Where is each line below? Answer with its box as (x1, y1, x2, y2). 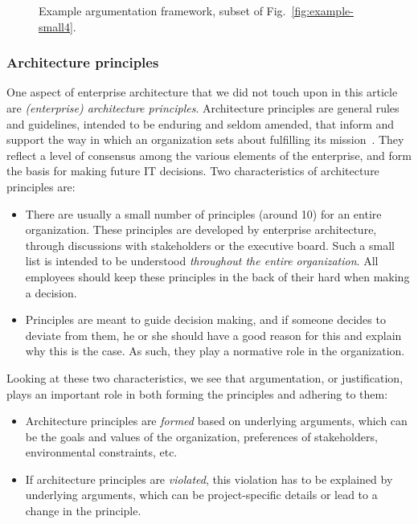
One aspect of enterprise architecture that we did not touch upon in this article (6, 84, 398, 100)
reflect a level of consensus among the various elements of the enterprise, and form (6, 146, 412, 163)
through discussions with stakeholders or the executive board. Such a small (25, 236, 395, 253)
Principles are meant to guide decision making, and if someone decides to (25, 311, 386, 328)
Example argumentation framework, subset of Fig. (39, 2, 286, 18)
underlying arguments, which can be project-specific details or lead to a (25, 486, 378, 503)
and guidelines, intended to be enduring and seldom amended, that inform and (6, 115, 395, 132)
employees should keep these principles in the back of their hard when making (25, 268, 410, 285)
